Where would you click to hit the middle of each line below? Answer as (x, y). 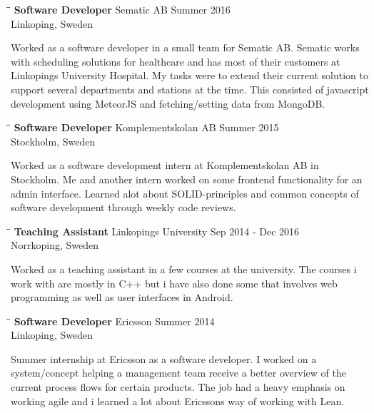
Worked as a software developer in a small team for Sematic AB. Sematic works (185, 47)
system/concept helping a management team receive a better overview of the (178, 373)
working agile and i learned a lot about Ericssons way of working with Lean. (178, 401)
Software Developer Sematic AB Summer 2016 (122, 9)
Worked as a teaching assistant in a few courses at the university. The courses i (184, 269)
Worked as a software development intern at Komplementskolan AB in (165, 165)
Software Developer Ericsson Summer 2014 (114, 321)
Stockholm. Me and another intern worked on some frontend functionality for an (187, 179)
